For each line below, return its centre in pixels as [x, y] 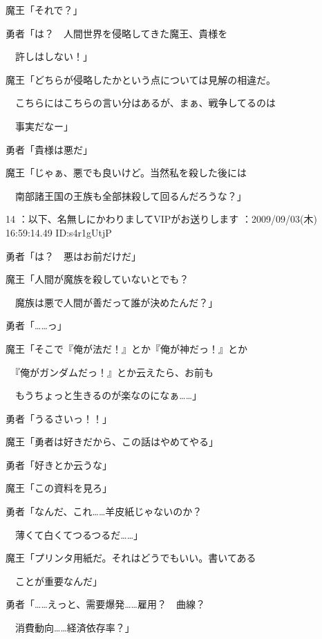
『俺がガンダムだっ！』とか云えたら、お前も [114, 372]
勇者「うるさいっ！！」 [59, 418]
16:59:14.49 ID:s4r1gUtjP [59, 232]
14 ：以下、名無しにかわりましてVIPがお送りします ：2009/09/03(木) [161, 219]
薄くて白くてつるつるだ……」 [79, 534]
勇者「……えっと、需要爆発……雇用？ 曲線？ [105, 604]
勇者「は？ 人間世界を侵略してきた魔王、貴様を [117, 33]
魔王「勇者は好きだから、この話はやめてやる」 [112, 442]
